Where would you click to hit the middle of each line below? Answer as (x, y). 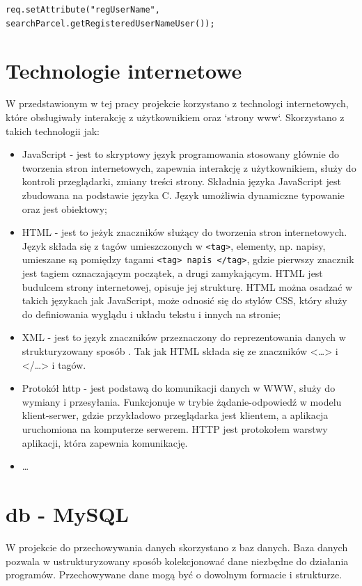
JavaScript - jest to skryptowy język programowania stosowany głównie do (181, 154)
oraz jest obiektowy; (65, 208)
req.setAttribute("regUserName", (83, 10)
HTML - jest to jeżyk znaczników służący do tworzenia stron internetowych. (184, 232)
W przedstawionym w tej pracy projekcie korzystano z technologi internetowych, (177, 103)
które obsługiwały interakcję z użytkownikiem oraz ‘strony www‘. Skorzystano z (175, 117)
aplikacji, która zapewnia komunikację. (105, 442)
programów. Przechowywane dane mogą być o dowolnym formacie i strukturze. (174, 575)
